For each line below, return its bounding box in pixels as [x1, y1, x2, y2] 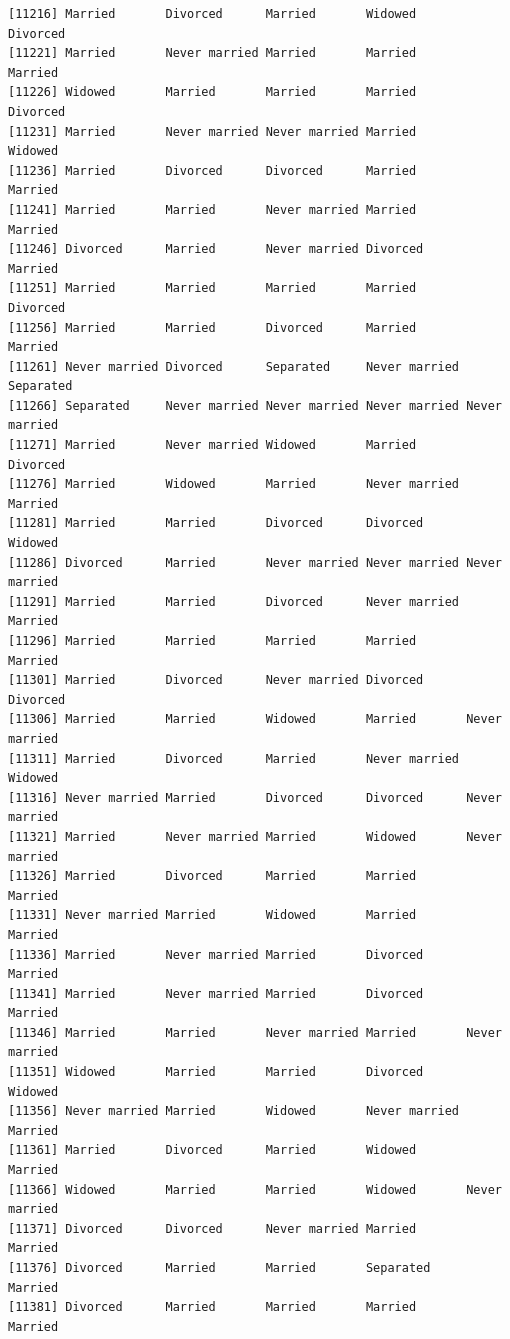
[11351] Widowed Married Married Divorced [8, 1065, 424, 1080]
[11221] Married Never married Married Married [8, 46, 417, 61]
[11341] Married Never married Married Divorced [8, 986, 424, 1001]
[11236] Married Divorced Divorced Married [8, 163, 417, 178]
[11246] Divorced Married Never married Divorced [8, 242, 424, 257]
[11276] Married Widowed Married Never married [8, 477, 460, 492]
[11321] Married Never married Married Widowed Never [8, 829, 502, 844]
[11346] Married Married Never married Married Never [8, 1025, 502, 1040]
